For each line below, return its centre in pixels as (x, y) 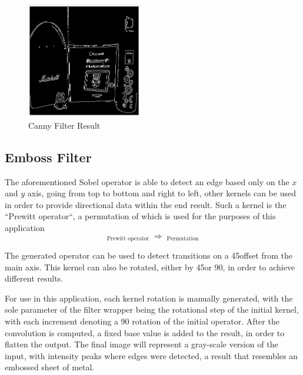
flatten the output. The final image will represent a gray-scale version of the (141, 344)
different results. (34, 278)
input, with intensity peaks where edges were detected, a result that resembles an (151, 355)
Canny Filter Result (64, 125)
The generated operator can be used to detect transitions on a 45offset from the (149, 255)
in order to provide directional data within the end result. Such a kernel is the (146, 204)
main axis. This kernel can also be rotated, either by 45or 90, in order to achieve (150, 267)
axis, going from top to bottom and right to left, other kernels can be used (162, 193)
